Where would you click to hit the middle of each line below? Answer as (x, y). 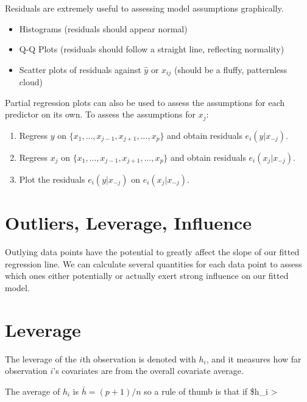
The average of (33, 391)
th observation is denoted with (139, 358)
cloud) (31, 82)
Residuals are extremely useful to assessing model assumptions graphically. (144, 8)
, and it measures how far (254, 358)
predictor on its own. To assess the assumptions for (100, 114)
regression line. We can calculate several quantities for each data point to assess (153, 263)
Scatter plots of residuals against (80, 69)
